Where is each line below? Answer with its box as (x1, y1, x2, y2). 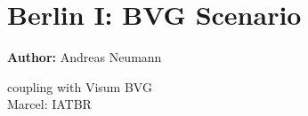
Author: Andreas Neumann (7, 48, 162, 66)
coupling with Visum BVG (7, 77, 152, 96)
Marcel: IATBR (7, 95, 92, 113)
